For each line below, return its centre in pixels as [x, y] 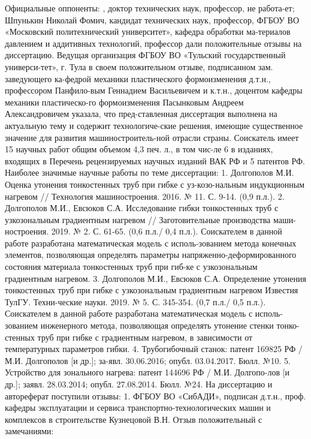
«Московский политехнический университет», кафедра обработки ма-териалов [148, 31]
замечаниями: [29, 431]
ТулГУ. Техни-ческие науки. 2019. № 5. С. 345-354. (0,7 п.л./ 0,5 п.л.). [135, 301]
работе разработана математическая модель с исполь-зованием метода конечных [151, 243]
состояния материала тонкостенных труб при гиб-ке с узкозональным [131, 267]
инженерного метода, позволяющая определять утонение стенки [157, 325]
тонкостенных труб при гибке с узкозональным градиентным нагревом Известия [152, 290]
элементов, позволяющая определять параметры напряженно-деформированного [151, 255]
